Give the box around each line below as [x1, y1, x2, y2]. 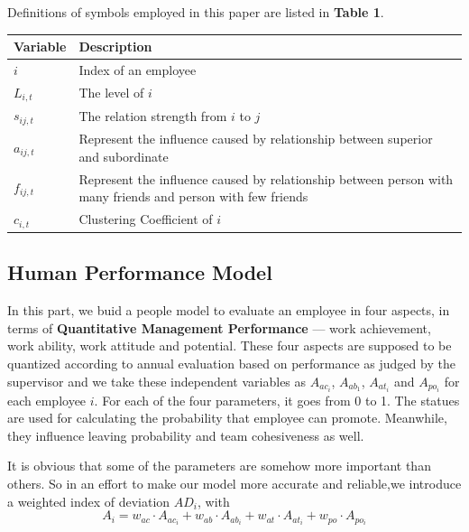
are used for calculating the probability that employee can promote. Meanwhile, [7, 408, 447, 427]
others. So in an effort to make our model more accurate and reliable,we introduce [7, 474, 462, 493]
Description [78, 37, 152, 56]
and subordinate [78, 146, 169, 165]
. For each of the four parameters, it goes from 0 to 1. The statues [94, 390, 460, 409]
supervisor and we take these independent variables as [7, 371, 307, 390]
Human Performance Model [7, 258, 272, 286]
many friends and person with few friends [78, 187, 308, 206]
